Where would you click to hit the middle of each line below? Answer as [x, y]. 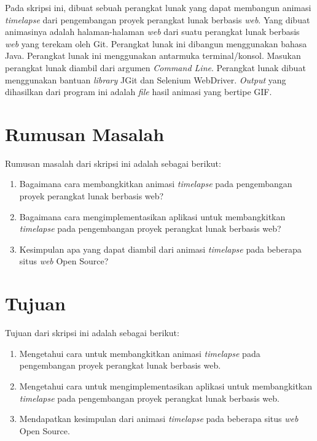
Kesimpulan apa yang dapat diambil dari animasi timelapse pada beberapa [160, 249]
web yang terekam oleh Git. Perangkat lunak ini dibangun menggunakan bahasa [156, 43]
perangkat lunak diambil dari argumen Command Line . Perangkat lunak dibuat [155, 67]
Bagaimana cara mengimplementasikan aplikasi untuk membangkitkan [152, 216]
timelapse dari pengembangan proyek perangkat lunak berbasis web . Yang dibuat [158, 19]
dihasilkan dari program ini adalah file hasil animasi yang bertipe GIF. [139, 92]
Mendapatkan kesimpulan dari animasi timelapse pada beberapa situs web [159, 419]
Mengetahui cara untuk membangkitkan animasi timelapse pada [140, 353]
